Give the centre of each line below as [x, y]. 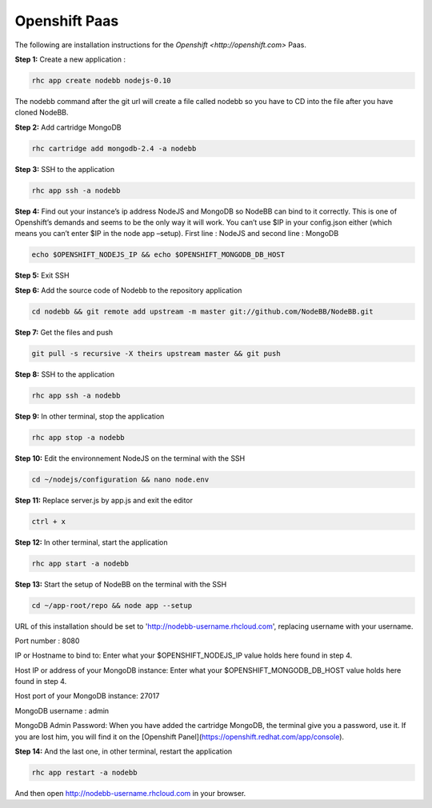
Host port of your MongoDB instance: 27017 [87, 696]
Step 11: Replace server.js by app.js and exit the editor [104, 500]
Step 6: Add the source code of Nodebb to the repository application [128, 290]
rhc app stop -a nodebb [78, 437]
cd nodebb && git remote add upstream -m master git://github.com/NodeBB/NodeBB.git [202, 311]
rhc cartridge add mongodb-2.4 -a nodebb [114, 148]
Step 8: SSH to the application [65, 374]
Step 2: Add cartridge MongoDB [68, 127]
